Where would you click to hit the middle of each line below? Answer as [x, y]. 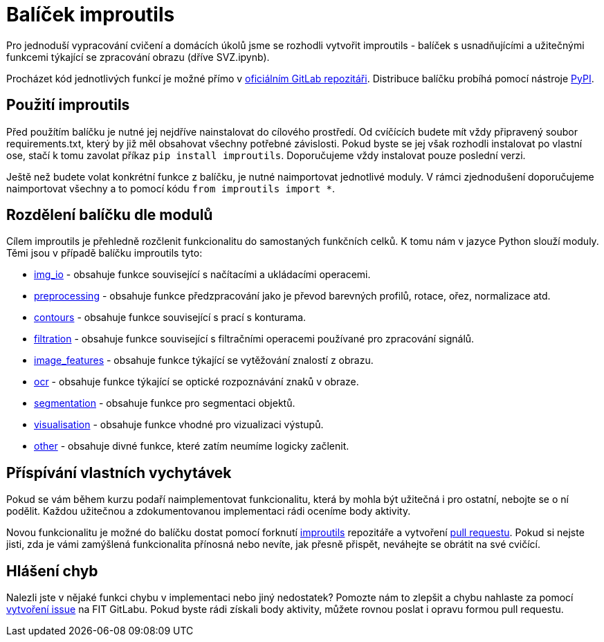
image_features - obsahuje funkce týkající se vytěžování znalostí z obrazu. [204, 360]
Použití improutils [68, 105]
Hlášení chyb [52, 571]
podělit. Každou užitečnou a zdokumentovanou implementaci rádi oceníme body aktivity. [209, 511]
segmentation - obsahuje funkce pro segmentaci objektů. [165, 403]
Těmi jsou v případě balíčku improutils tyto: [104, 253]
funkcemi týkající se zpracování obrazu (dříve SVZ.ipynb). [138, 57]
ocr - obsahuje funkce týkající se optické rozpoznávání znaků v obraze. [196, 382]
